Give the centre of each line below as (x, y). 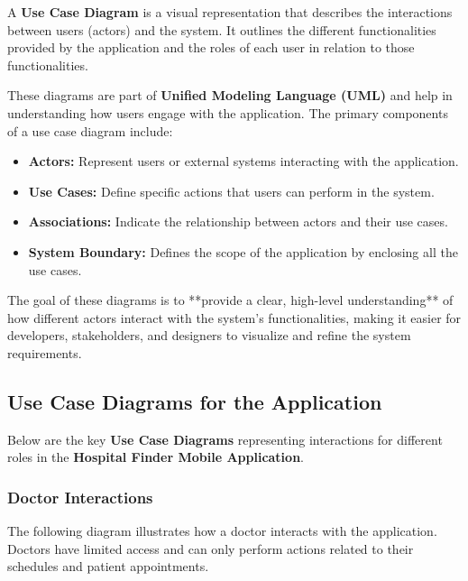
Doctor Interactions (80, 497)
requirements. (45, 352)
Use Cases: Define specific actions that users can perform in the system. (231, 191)
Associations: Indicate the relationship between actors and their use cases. (238, 221)
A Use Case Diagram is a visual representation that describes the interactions (230, 12)
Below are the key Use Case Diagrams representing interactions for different (225, 439)
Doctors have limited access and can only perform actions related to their (211, 548)
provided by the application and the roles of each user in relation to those (211, 47)
